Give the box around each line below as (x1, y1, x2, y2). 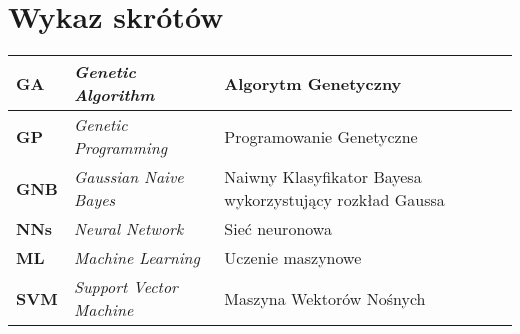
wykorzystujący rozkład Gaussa (224, 188, 445, 212)
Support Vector (73, 275, 178, 299)
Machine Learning (73, 246, 200, 270)
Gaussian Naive (73, 165, 184, 189)
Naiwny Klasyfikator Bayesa (224, 165, 422, 189)
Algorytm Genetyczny (224, 71, 402, 95)
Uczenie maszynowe (224, 246, 362, 270)
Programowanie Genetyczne (224, 124, 418, 148)
